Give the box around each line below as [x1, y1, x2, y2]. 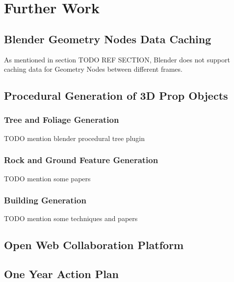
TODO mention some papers [4, 173, 91, 183]
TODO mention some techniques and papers [4, 213, 138, 224]
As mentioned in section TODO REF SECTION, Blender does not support [4, 54, 230, 64]
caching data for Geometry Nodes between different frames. [4, 64, 182, 74]
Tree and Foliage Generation [4, 113, 119, 126]
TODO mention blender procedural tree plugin [4, 133, 145, 143]
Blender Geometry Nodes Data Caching [4, 31, 211, 46]
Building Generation [4, 194, 86, 206]
